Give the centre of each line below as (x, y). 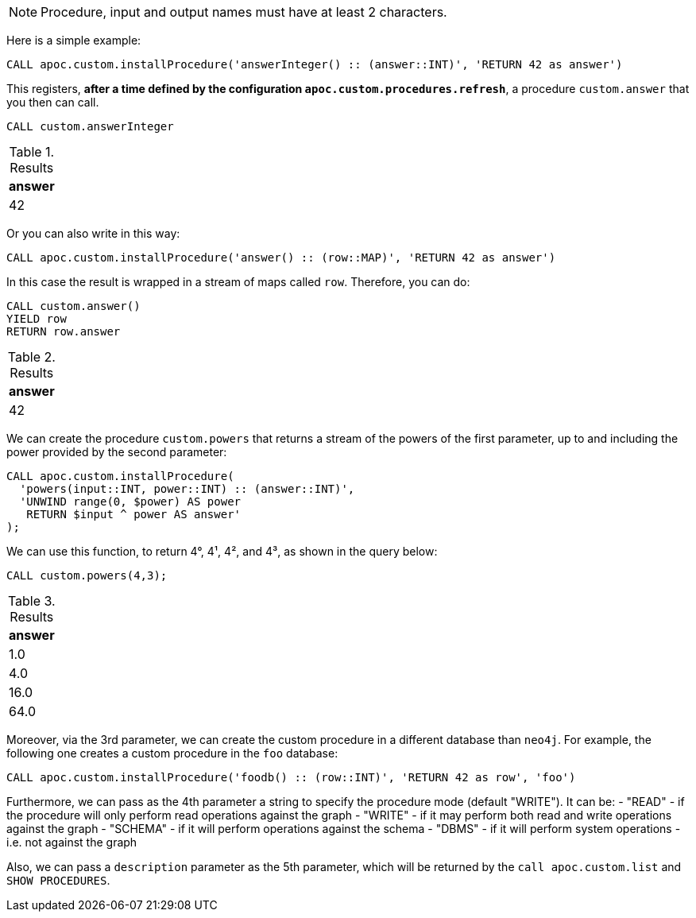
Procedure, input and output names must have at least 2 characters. (244, 12)
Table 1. (32, 152)
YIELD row (37, 319)
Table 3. (31, 601)
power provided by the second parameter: (117, 452)
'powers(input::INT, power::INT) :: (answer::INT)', (187, 489)
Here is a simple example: (74, 40)
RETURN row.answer (64, 331)
